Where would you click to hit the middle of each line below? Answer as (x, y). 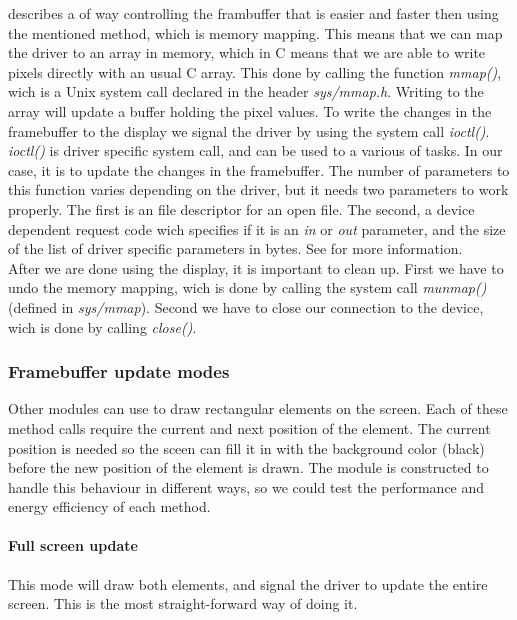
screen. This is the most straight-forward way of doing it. (183, 603)
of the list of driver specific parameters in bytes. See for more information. (235, 248)
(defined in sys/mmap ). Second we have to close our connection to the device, (246, 306)
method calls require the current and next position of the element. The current (249, 427)
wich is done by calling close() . (102, 326)
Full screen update (73, 545)
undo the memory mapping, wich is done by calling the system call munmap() (247, 287)
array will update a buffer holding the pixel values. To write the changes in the (250, 110)
